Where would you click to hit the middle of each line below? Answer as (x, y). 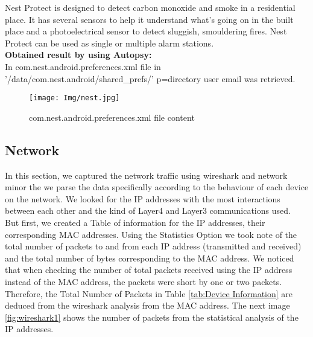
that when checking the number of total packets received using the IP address (149, 270)
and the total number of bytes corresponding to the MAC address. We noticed (150, 258)
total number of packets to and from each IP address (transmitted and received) (153, 246)
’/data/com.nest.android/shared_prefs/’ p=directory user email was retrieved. (150, 78)
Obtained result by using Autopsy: (78, 55)
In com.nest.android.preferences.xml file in (83, 66)
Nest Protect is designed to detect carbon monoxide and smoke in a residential (150, 7)
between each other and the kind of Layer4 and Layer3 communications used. (148, 210)
